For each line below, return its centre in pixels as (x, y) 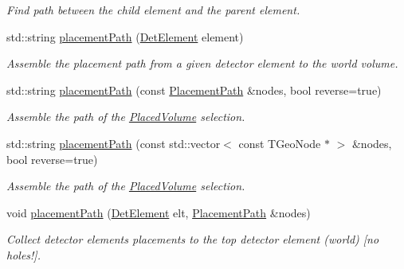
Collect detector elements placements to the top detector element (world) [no (193, 239)
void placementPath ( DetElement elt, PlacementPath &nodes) (159, 212)
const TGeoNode (280, 143)
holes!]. (24, 254)
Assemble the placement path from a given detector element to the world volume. (202, 63)
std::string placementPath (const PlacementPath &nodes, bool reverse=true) (194, 90)
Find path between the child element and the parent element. (153, 10)
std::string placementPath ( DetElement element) (125, 36)
